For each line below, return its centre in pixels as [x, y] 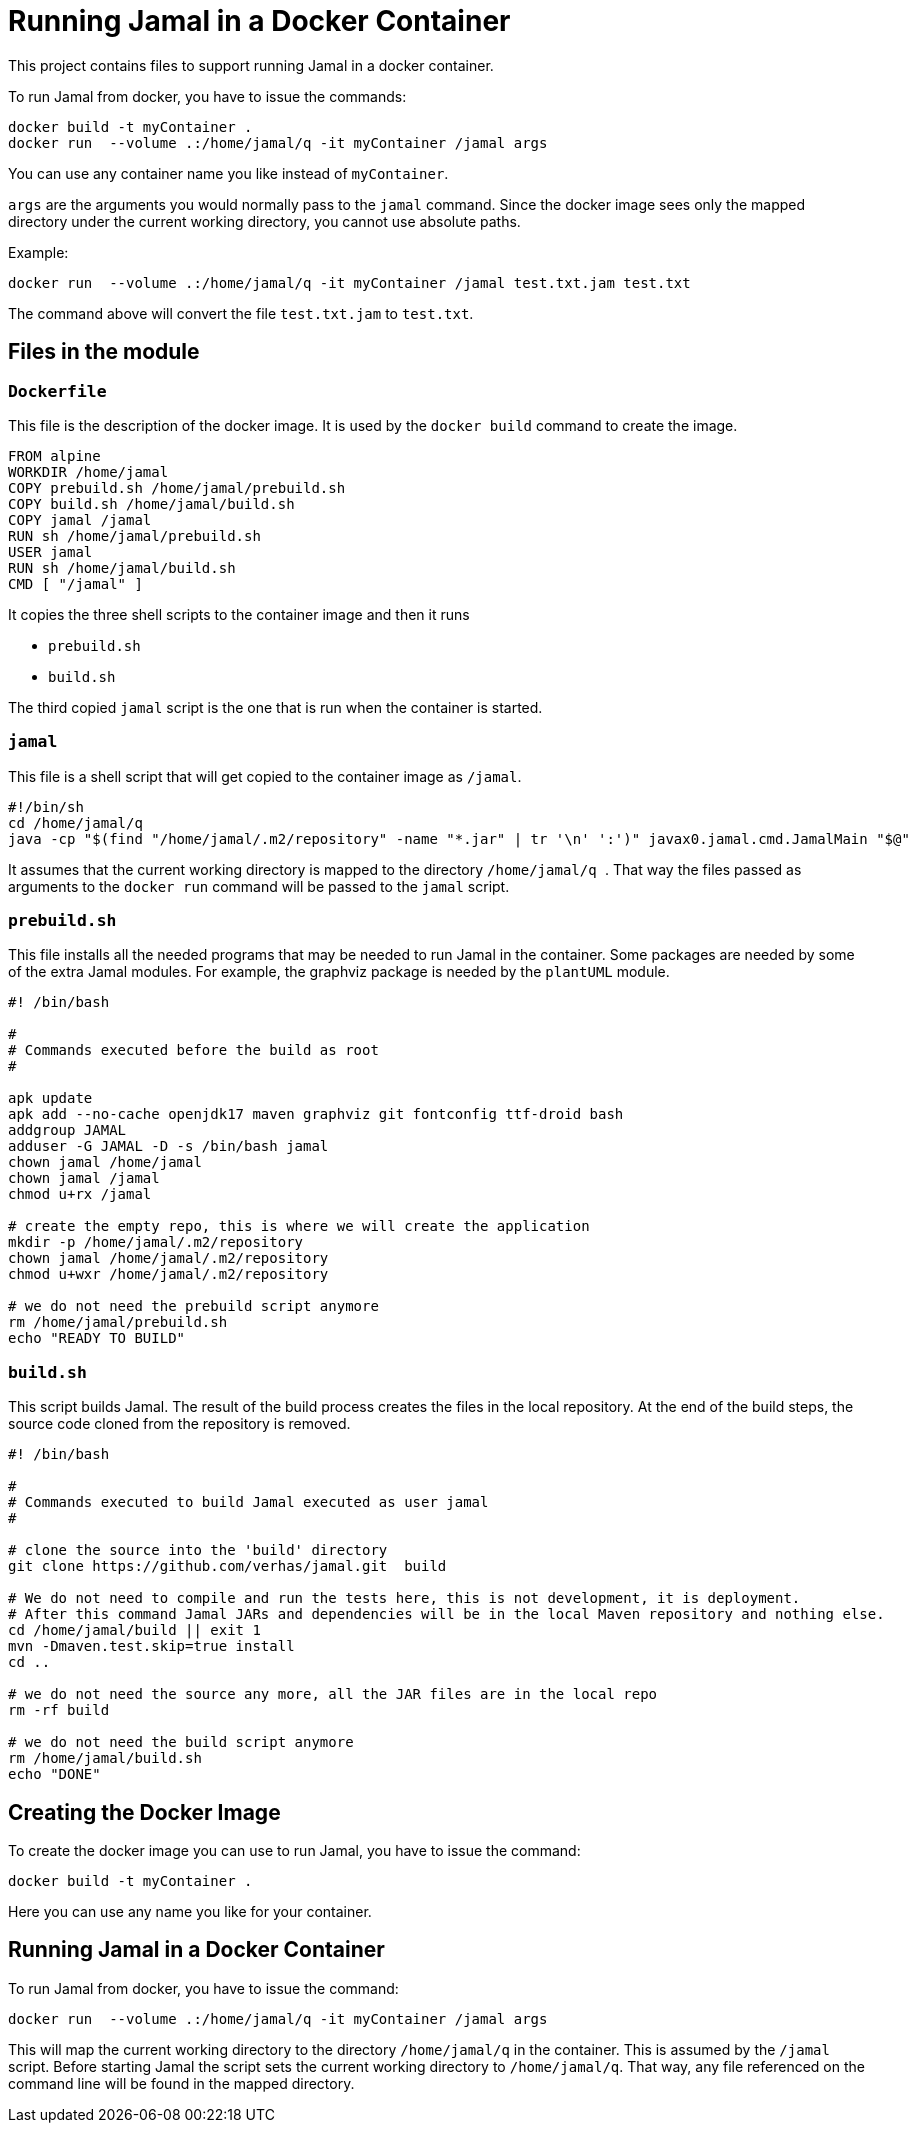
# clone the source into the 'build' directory [198, 1550]
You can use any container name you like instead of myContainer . [228, 173]
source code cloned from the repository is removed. [179, 1424]
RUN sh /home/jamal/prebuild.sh [134, 535]
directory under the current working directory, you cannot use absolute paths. [264, 221]
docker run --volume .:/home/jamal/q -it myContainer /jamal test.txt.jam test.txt [349, 282]
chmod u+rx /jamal [80, 1194]
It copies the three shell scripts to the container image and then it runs [239, 614]
